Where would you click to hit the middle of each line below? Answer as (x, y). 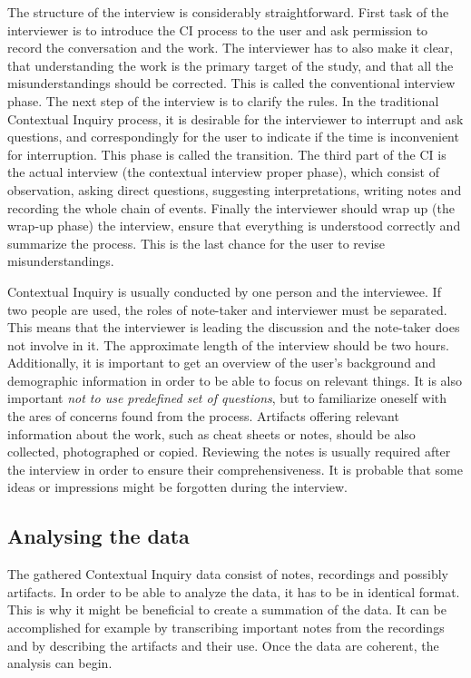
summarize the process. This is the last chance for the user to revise (196, 243)
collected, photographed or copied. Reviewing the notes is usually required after (229, 452)
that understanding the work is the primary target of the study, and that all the (231, 65)
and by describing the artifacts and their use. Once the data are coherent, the (223, 645)
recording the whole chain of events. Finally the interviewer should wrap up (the (231, 207)
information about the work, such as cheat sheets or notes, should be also (211, 433)
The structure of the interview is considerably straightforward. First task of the (228, 12)
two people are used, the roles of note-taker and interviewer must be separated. (227, 309)
